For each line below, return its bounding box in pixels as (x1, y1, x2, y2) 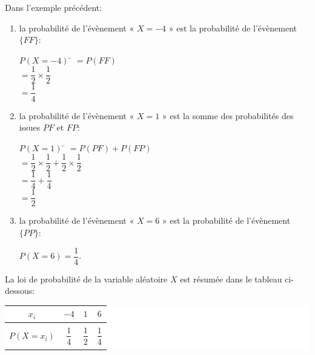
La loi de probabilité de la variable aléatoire (5, 272, 168, 285)
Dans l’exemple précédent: (5, 1, 102, 13)
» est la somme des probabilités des (162, 109, 294, 122)
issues (19, 121, 41, 134)
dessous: (5, 284, 35, 297)
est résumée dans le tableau (180, 272, 282, 285)
